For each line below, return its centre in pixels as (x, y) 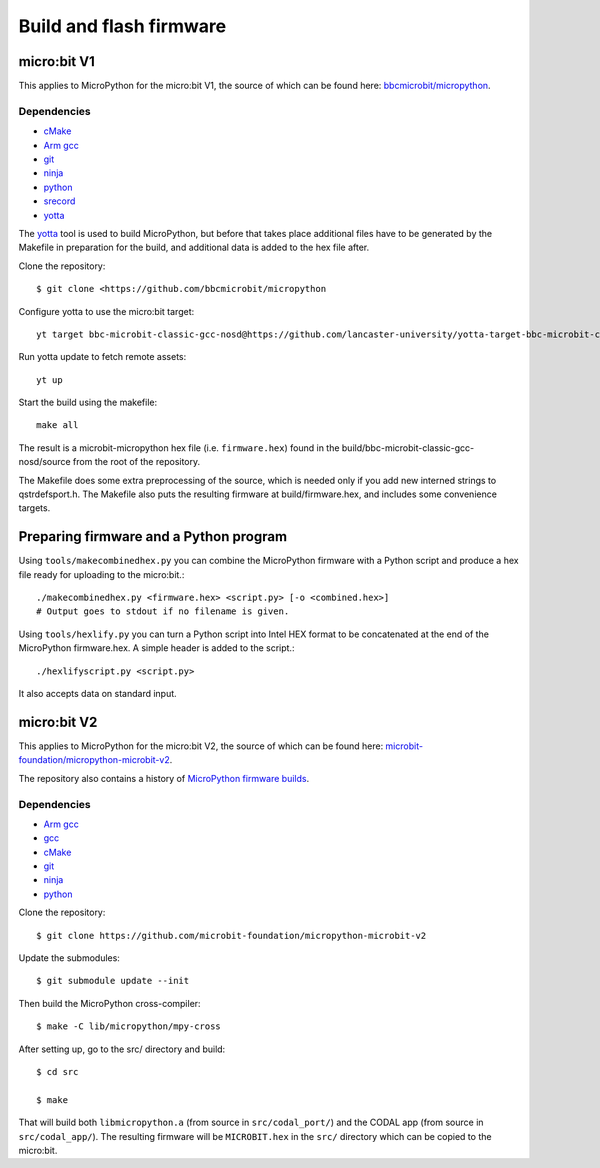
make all (57, 425)
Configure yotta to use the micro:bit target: (106, 311)
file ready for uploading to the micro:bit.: (101, 574)
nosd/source (44, 462)
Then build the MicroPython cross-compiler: (109, 1003)
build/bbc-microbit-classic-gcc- (408, 447)
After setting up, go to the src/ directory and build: (122, 1049)
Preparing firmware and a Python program (153, 536)
